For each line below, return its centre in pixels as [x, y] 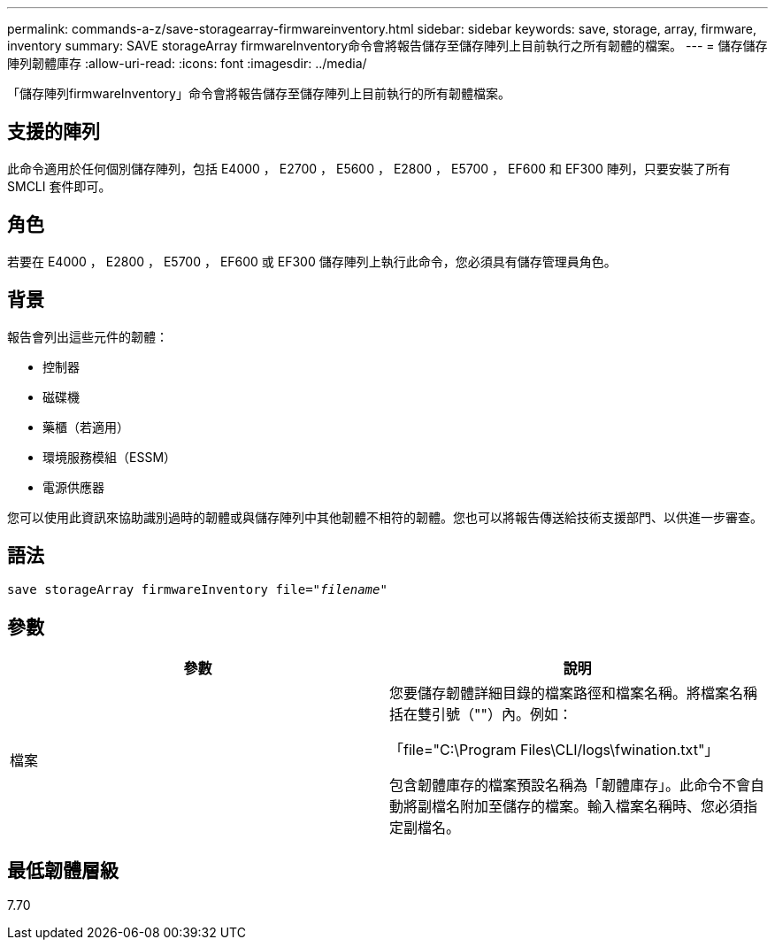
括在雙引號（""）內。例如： [481, 715]
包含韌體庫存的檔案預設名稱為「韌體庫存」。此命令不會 [570, 785]
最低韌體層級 [63, 870]
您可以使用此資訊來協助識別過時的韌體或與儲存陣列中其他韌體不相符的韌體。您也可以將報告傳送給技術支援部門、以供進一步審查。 [385, 517]
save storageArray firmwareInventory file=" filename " [197, 590]
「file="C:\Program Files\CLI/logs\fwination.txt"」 [554, 750]
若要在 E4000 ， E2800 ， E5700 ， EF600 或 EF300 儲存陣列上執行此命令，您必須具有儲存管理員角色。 [312, 261]
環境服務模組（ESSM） [110, 457]
